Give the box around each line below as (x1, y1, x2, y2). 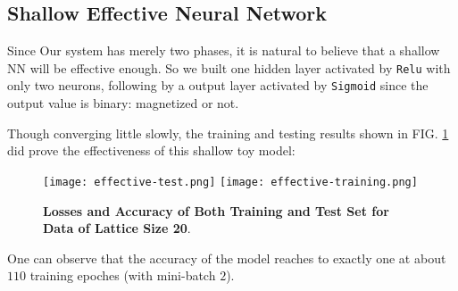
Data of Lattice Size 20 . (43, 219, 191, 237)
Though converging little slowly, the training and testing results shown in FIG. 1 (7, 123, 449, 142)
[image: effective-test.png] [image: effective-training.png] (43, 175, 418, 188)
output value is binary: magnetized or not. (7, 94, 239, 112)
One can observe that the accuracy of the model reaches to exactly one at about (7, 248, 446, 267)
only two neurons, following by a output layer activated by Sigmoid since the (7, 76, 429, 95)
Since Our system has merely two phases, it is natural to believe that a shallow (7, 41, 440, 60)
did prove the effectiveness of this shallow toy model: (7, 141, 296, 160)
